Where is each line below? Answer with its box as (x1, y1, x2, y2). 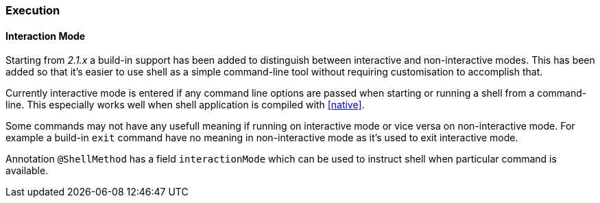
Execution (5, 3, 60, 17)
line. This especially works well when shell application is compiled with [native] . (5, 99, 365, 111)
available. (5, 165, 49, 177)
